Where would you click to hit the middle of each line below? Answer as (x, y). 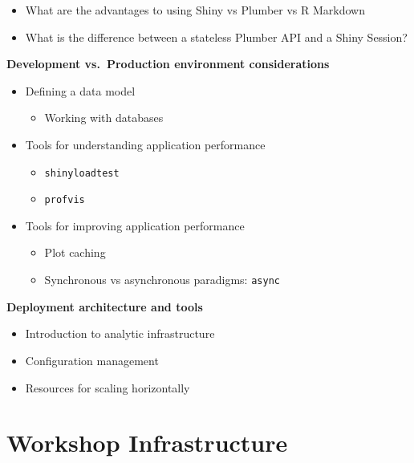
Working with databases (104, 118)
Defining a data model (80, 90)
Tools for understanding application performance (145, 144)
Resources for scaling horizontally (108, 387)
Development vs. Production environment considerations (168, 64)
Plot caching (75, 252)
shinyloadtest (82, 173)
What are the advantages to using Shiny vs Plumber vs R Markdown (195, 10)
